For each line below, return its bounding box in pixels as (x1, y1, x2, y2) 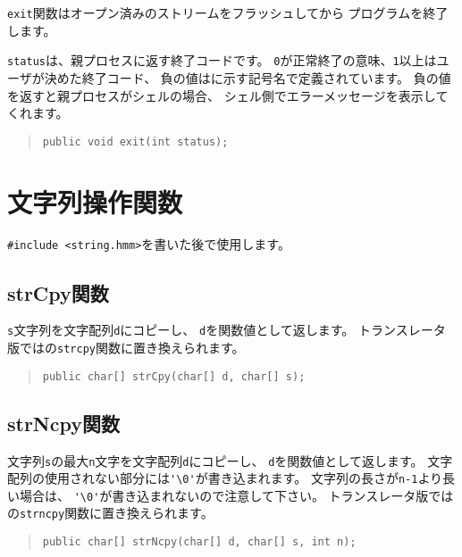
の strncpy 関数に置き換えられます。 (7, 503, 214, 522)
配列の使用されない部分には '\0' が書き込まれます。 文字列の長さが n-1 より (7, 469, 443, 487)
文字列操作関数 (7, 183, 183, 220)
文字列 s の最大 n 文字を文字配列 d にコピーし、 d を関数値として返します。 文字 (7, 451, 453, 470)
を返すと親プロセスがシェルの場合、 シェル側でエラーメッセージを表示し (7, 86, 436, 104)
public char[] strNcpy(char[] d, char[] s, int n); (42, 536, 357, 549)
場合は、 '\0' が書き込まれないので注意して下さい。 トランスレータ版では (19, 486, 454, 504)
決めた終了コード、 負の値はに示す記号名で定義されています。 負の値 (44, 68, 451, 87)
